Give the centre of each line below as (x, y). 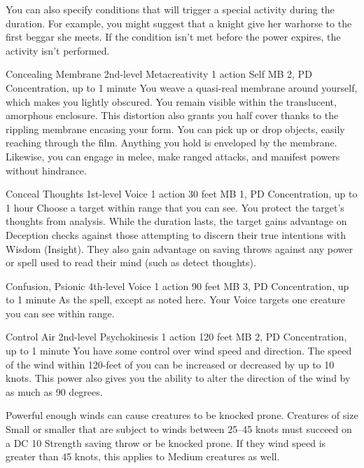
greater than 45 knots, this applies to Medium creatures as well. (143, 456)
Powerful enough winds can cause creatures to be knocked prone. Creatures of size (182, 415)
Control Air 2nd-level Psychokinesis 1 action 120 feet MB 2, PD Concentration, (176, 337)
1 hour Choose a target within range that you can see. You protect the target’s (175, 207)
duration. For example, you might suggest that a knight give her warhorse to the (179, 23)
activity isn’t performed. (58, 50)
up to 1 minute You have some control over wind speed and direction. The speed (179, 351)
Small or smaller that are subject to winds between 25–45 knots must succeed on (179, 429)
